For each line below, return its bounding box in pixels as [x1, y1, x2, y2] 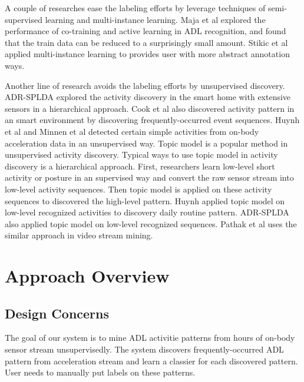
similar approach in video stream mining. [5, 229, 153, 241]
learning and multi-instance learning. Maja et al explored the [45, 13, 266, 25]
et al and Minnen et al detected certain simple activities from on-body [5, 125, 259, 137]
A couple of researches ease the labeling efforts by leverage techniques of [5, 2, 266, 14]
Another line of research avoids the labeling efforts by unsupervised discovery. [5, 79, 285, 91]
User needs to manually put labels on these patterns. [5, 366, 196, 378]
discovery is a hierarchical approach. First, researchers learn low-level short [5, 160, 275, 172]
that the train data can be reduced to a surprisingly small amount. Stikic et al [5, 36, 288, 48]
